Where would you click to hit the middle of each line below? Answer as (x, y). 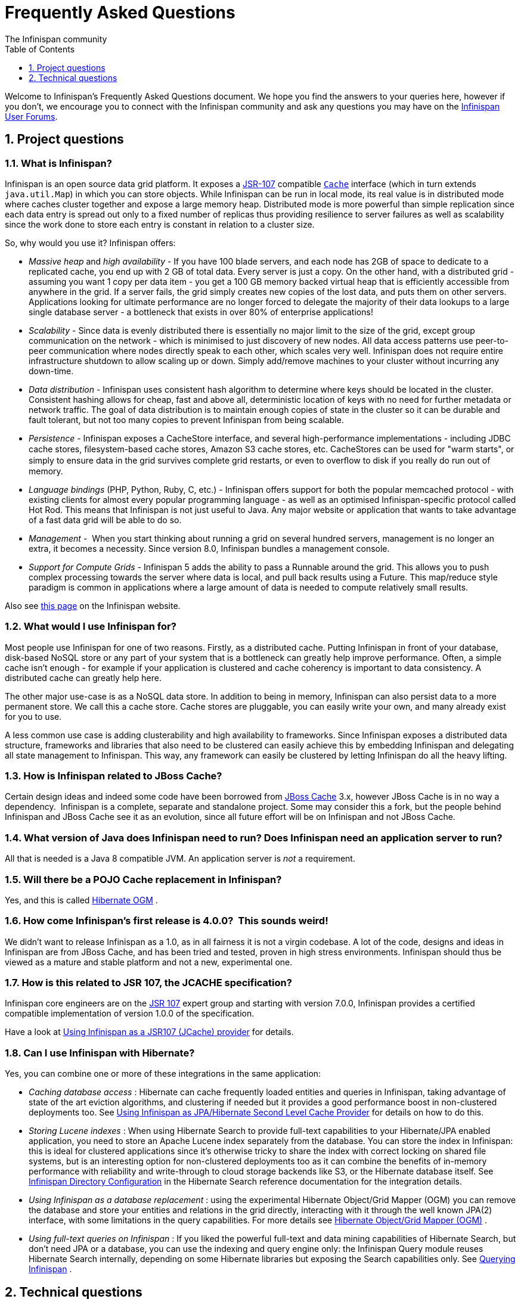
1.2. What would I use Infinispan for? (91, 627)
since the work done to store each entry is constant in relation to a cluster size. (160, 224)
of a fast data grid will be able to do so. (105, 520)
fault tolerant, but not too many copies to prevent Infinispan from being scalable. (186, 419)
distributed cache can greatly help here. (83, 678)
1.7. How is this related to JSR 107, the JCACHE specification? (148, 983)
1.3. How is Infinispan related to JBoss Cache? (114, 776)
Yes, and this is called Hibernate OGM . (81, 900)
